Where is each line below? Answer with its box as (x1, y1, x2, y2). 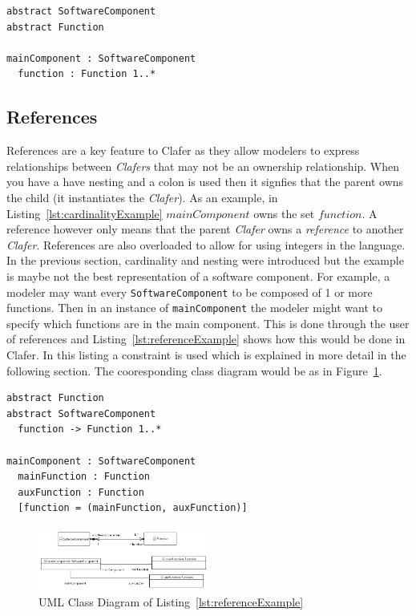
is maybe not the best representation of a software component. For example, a (6, 267, 390, 284)
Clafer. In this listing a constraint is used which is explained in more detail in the (6, 346, 406, 363)
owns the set (253, 205, 315, 221)
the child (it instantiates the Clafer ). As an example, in (6, 188, 278, 205)
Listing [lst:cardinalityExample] (6, 205, 163, 221)
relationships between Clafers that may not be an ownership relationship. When (6, 157, 400, 174)
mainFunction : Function (18, 471, 150, 483)
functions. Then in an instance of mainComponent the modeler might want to (6, 299, 382, 316)
